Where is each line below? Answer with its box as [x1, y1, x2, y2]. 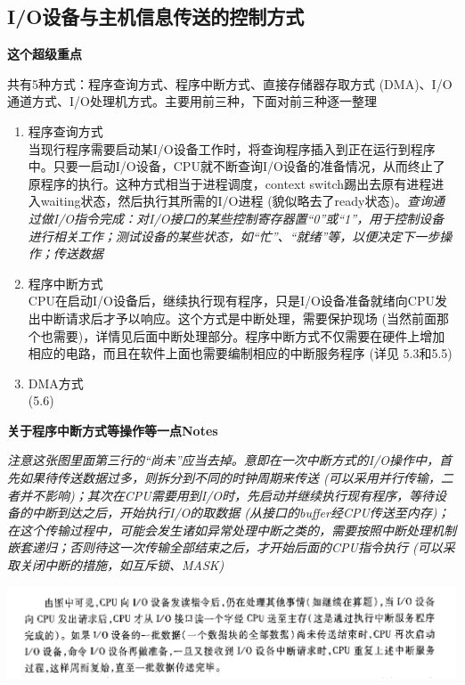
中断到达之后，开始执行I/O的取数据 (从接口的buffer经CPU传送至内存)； [31, 503, 450, 522]
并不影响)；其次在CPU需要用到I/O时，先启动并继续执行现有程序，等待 [19, 485, 434, 504]
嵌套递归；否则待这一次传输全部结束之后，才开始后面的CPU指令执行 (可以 [7, 538, 443, 557]
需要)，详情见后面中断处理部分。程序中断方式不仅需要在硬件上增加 [53, 326, 445, 345]
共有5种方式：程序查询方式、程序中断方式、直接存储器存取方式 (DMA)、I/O [7, 74, 453, 93]
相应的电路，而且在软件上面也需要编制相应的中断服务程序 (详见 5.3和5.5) [28, 344, 453, 363]
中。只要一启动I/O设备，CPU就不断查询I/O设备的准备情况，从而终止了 [28, 157, 445, 175]
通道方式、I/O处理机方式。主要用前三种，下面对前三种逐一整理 [7, 92, 377, 110]
